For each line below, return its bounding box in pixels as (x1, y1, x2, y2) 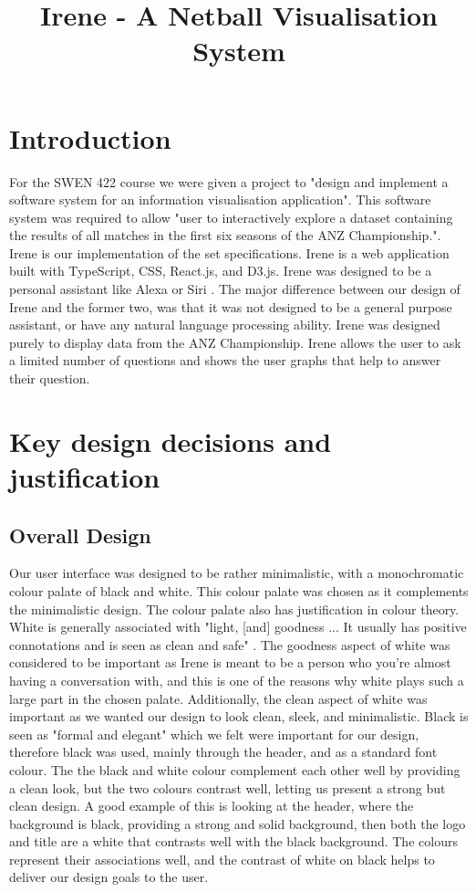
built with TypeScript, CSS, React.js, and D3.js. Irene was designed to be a (9, 261, 432, 280)
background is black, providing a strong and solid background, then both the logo (9, 813, 466, 833)
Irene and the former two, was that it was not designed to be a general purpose (9, 297, 452, 316)
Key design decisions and (9, 422, 332, 459)
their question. (9, 369, 90, 388)
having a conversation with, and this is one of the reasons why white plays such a (9, 670, 464, 689)
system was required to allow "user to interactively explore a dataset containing (9, 207, 453, 226)
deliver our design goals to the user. (9, 867, 209, 887)
